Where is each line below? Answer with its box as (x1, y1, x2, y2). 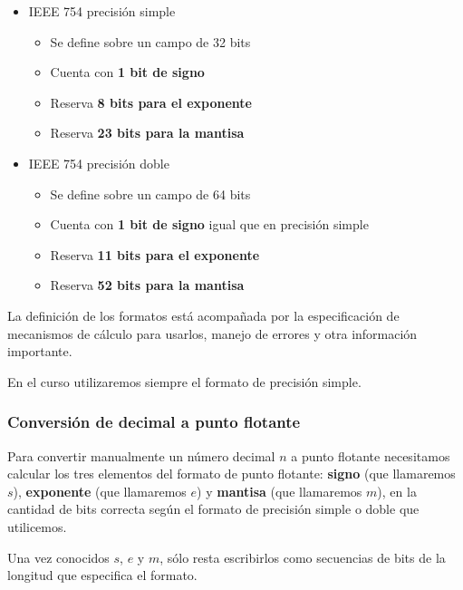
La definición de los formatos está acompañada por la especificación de (7, 305, 400, 324)
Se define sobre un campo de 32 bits (50, 32, 251, 51)
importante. (7, 342, 72, 361)
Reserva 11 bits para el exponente (50, 245, 260, 264)
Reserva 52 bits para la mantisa (50, 276, 245, 295)
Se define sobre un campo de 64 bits (50, 184, 251, 203)
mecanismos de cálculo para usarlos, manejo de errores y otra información (7, 324, 418, 343)
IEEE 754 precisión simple (28, 2, 176, 20)
